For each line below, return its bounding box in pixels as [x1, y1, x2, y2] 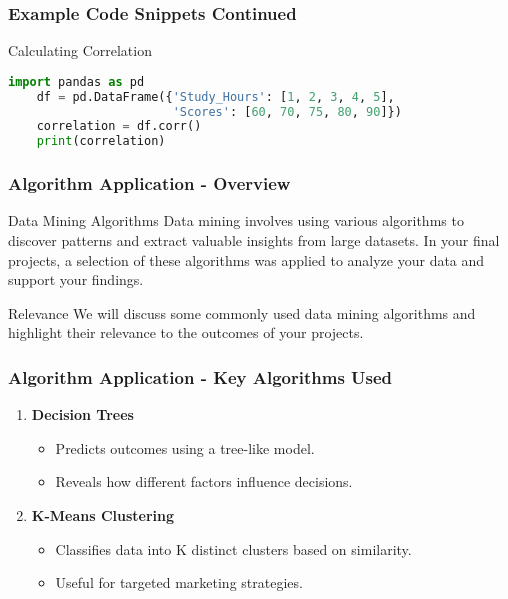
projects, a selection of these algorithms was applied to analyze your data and [8, 249, 485, 270]
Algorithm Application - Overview [8, 171, 291, 196]
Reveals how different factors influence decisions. [55, 471, 353, 492]
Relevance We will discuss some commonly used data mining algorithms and [8, 302, 476, 323]
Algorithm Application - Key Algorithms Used [8, 364, 393, 389]
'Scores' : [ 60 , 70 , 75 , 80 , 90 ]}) [172, 104, 402, 119]
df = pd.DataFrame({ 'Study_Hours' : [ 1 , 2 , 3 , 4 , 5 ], [36, 89, 395, 104]
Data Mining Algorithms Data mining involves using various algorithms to [8, 210, 464, 231]
